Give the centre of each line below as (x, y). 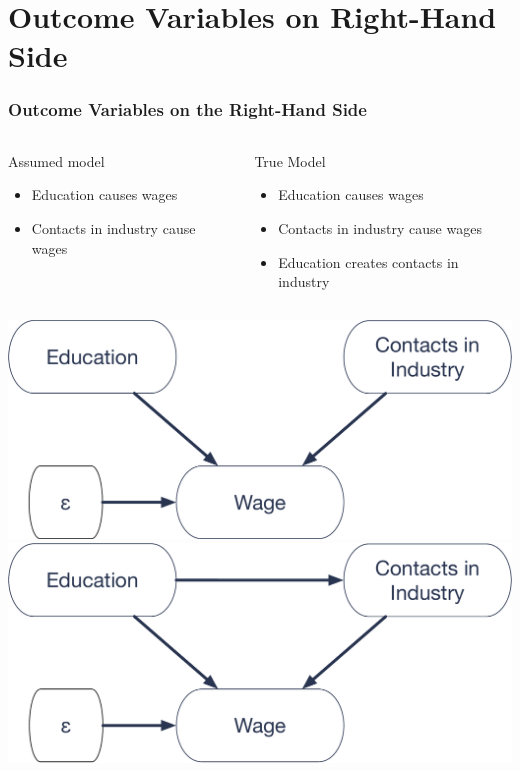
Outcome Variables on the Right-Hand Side (187, 109)
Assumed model (56, 160)
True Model (290, 160)
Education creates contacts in (368, 261)
